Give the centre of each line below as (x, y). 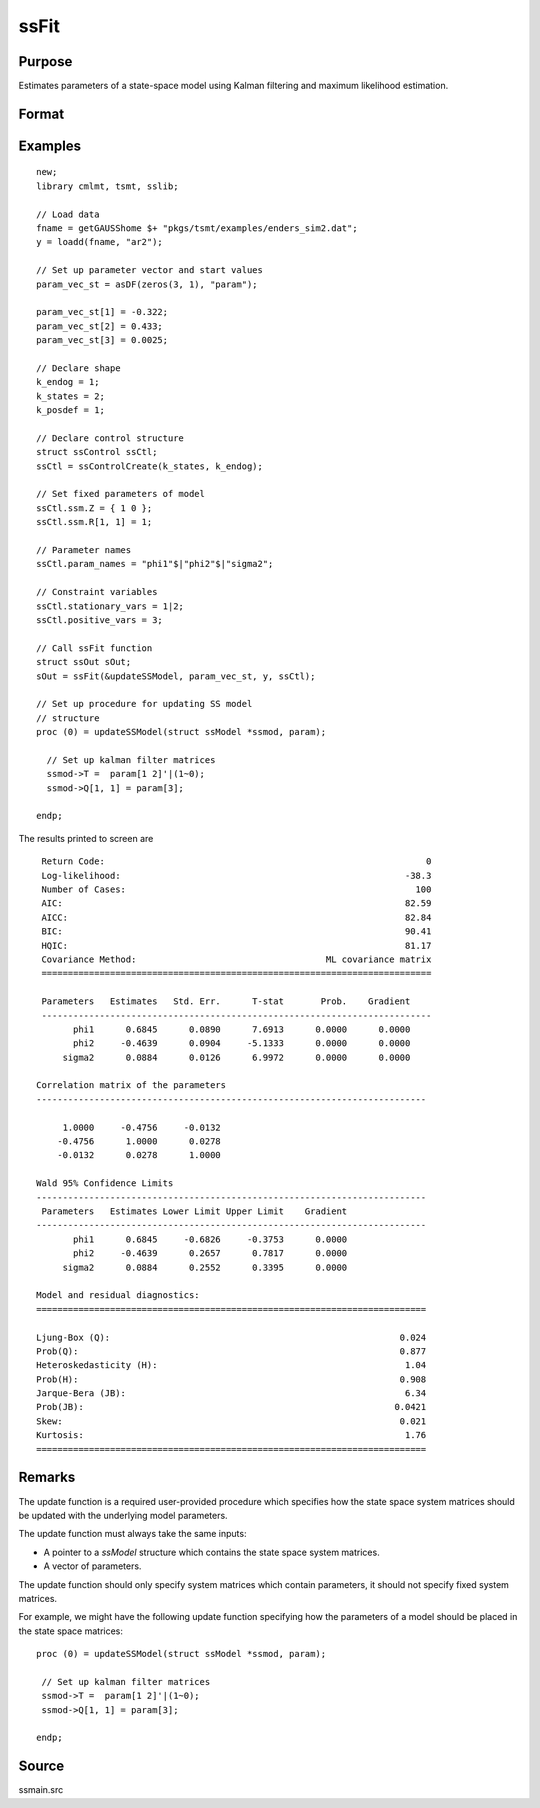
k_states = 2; (70, 396)
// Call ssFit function (94, 648)
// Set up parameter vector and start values (150, 270)
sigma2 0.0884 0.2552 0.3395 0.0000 (205, 1267)
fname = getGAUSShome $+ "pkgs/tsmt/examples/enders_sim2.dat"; (197, 228)
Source (41, 1766)
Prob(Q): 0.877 (231, 1351)
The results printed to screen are (86, 838)
